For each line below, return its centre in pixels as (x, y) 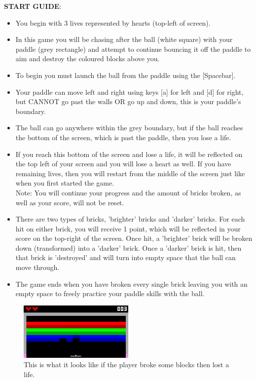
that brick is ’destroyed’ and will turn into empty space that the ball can (126, 257)
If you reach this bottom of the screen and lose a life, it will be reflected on (129, 154)
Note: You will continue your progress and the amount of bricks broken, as (128, 192)
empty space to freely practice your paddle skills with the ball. (110, 293)
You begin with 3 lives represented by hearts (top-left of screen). (113, 22)
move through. (37, 267)
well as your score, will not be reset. (70, 202)
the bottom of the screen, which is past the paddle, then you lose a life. (123, 137)
